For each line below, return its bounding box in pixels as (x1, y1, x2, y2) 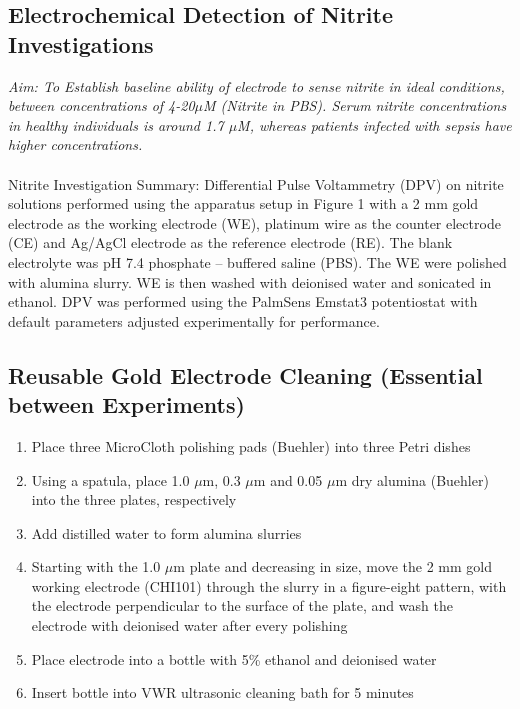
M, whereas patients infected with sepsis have (237, 114, 512, 135)
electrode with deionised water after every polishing (31, 615, 348, 636)
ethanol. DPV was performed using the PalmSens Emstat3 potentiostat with (8, 291, 478, 312)
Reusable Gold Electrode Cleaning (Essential (8, 359, 483, 390)
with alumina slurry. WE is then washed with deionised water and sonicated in (8, 271, 492, 292)
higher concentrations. (8, 134, 143, 155)
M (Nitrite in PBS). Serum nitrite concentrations (203, 95, 507, 116)
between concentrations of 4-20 (8, 95, 195, 116)
